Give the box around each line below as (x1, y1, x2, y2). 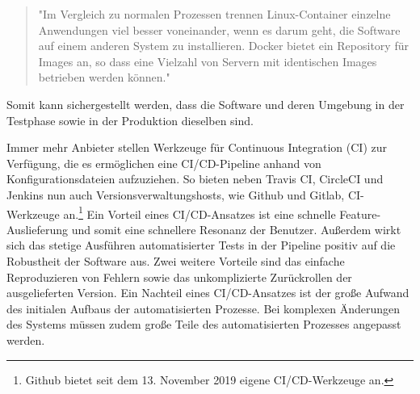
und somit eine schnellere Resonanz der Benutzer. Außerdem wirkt (71, 220, 401, 237)
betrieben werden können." (38, 69, 170, 86)
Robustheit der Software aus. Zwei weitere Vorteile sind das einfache (6, 252, 345, 269)
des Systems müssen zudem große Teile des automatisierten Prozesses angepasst (6, 316, 401, 333)
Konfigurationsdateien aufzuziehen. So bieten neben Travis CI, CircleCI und (6, 170, 384, 187)
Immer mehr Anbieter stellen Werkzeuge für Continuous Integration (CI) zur (6, 139, 387, 156)
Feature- (339, 205, 381, 222)
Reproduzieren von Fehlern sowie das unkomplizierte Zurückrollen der (6, 268, 352, 285)
